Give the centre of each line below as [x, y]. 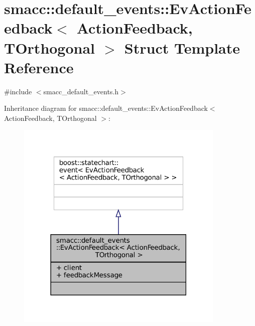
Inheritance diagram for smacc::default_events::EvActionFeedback [106, 108]
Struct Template [182, 47]
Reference [39, 67]
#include [18, 91]
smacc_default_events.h [81, 91]
